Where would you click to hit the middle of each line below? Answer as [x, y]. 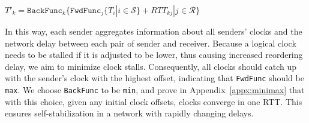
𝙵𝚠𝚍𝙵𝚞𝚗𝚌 [85, 11]
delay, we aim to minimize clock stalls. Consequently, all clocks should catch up [151, 66]
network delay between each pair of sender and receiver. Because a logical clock [151, 43]
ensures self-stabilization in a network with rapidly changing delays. [129, 113]
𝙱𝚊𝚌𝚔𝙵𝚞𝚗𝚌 [45, 11]
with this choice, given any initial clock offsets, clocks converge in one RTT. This [154, 101]
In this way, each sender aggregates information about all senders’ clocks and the [154, 31]
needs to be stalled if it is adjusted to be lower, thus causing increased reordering [154, 55]
